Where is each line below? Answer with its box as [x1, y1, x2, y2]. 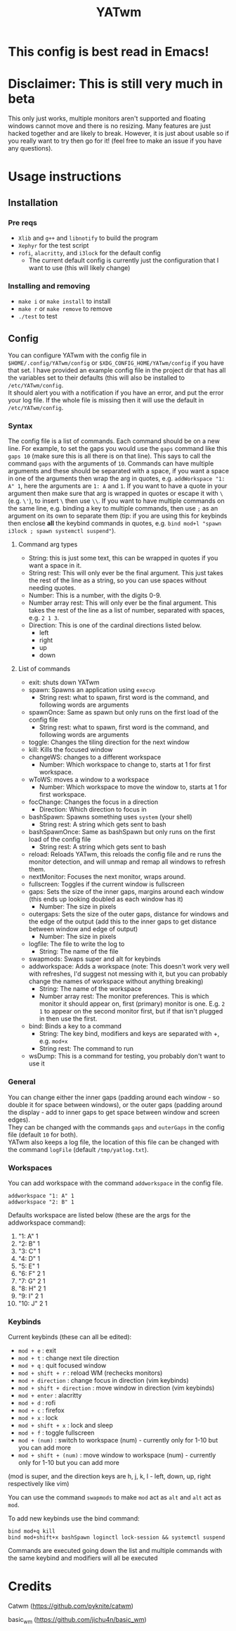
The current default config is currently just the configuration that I [28, 256, 219, 264]
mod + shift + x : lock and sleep [18, 1421, 113, 1430]
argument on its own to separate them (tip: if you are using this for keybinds [8, 511, 228, 520]
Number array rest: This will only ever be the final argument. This [28, 599, 217, 607]
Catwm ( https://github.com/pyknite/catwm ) [8, 1601, 134, 1611]
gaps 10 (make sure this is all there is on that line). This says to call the [8, 452, 211, 461]
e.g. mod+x [39, 1037, 68, 1045]
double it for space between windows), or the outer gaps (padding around [8, 1100, 223, 1108]
